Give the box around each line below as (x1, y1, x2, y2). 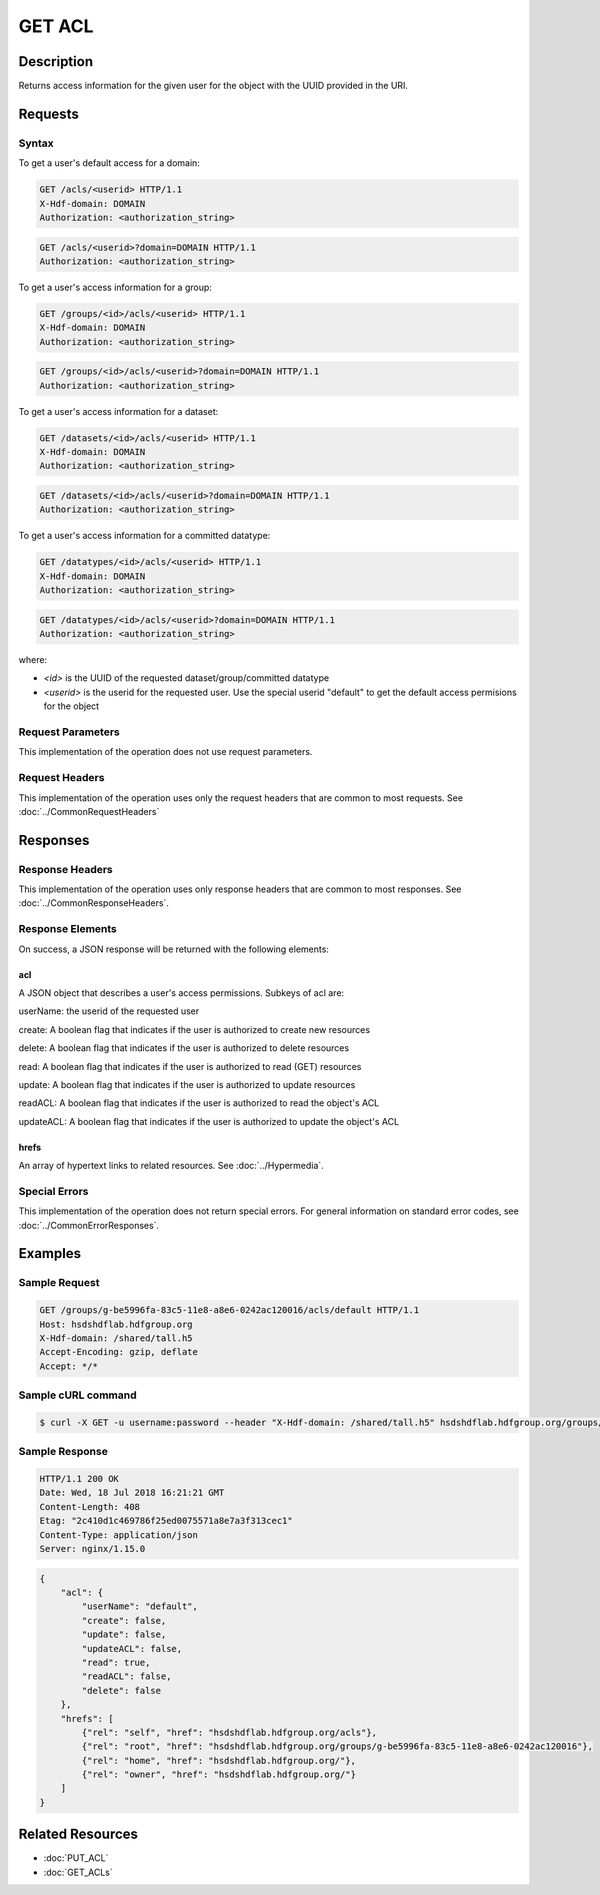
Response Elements (18, 922, 117, 936)
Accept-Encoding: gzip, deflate (39, 1346, 199, 1358)
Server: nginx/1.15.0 (39, 1543, 146, 1555)
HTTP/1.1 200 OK (39, 1473, 120, 1485)
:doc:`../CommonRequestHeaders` (18, 805, 160, 817)
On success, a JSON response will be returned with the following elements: (18, 943, 330, 955)
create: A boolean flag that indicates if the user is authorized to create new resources (18, 1023, 370, 1035)
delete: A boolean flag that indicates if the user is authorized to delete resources (18, 1042, 350, 1054)
